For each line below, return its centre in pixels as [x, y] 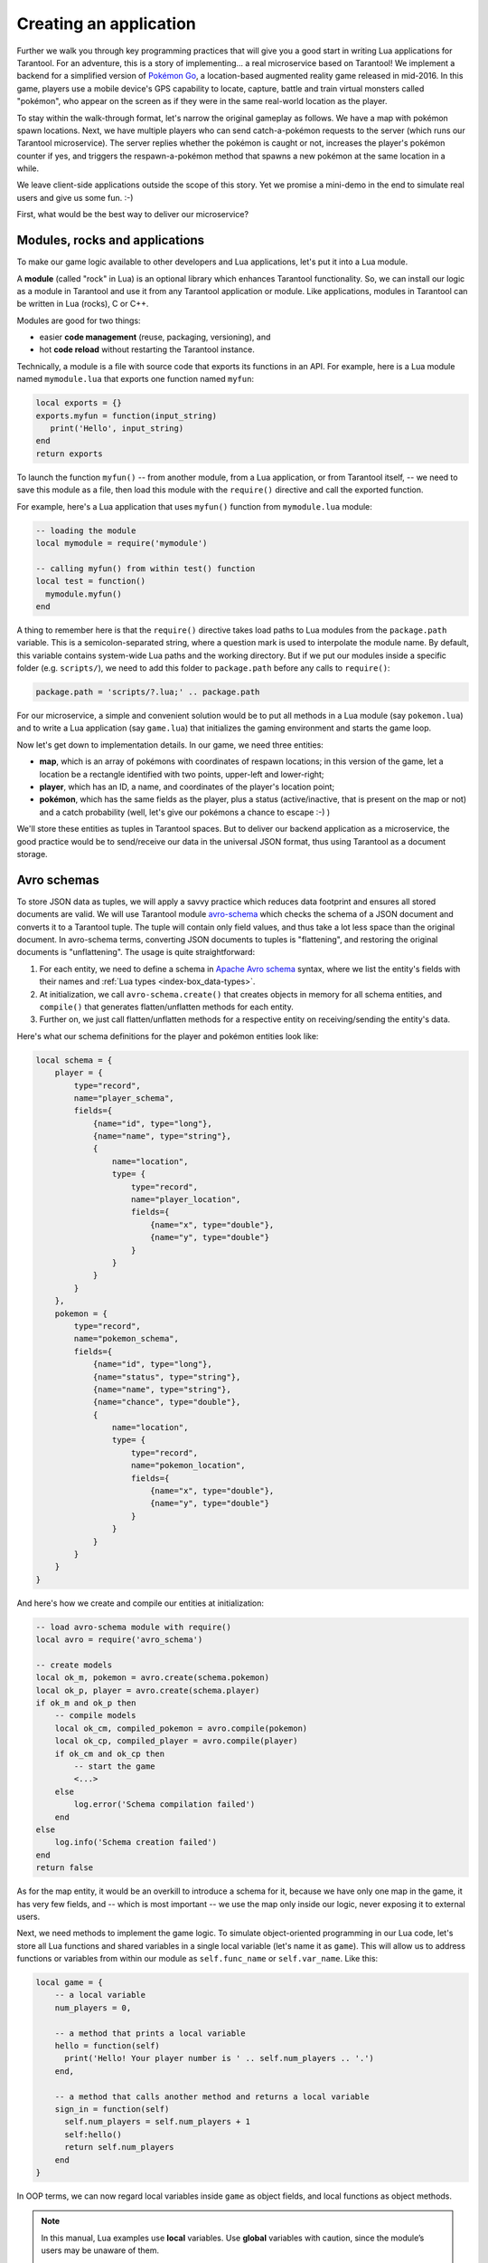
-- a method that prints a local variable [150, 2033]
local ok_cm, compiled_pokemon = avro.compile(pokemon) [181, 1728]
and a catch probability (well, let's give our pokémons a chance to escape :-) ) [185, 812]
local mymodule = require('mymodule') [122, 543]
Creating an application [106, 24]
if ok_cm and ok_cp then [110, 1753]
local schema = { [74, 1060]
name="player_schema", [124, 1098]
